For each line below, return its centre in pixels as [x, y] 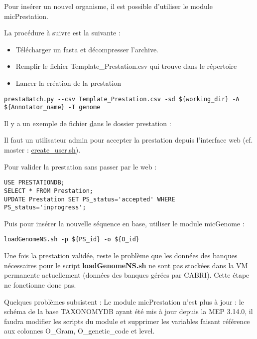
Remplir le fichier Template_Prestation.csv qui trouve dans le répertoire [126, 66]
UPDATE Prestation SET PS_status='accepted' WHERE [90, 199]
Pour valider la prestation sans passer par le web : [80, 166]
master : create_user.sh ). [42, 150]
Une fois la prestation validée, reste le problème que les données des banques [121, 255]
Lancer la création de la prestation [68, 83]
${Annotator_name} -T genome [52, 107]
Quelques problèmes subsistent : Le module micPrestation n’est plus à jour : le [124, 301]
